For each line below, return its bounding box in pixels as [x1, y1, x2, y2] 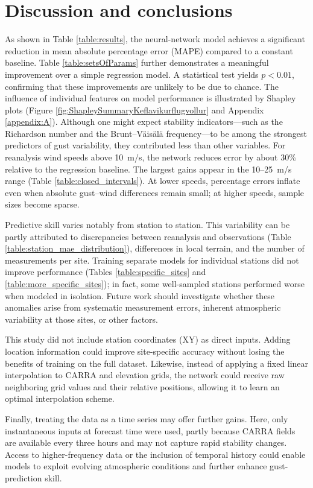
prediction [5, 471, 42, 484]
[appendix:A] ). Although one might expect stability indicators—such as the [5, 115, 283, 128]
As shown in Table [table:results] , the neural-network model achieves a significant [5, 33, 305, 45]
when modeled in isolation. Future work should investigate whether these [5, 289, 275, 302]
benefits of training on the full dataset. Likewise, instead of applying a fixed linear [5, 356, 309, 369]
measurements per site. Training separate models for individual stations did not [5, 253, 299, 266]
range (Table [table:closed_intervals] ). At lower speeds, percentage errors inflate [5, 174, 300, 187]
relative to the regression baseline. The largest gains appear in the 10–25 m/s [5, 162, 292, 175]
